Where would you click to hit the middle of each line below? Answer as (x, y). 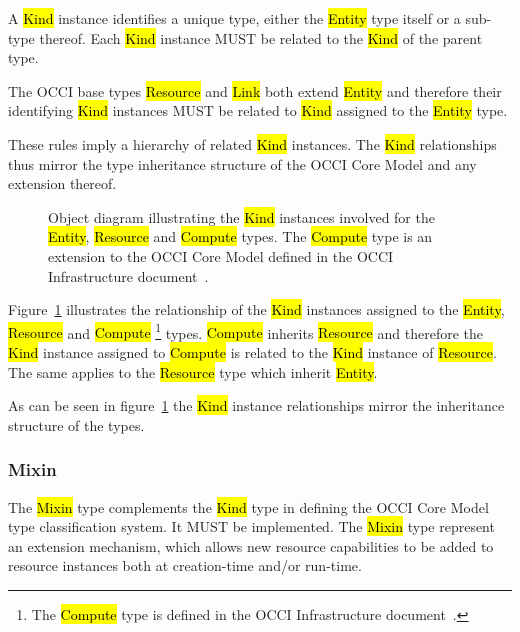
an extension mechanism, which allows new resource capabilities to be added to (251, 545)
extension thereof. (62, 183)
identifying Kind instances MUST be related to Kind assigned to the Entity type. (258, 110)
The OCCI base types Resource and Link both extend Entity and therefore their (255, 90)
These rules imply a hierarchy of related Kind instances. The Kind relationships (252, 143)
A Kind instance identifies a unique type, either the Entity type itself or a (234, 18)
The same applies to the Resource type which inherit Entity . (193, 371)
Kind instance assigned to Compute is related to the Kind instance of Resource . (252, 351)
